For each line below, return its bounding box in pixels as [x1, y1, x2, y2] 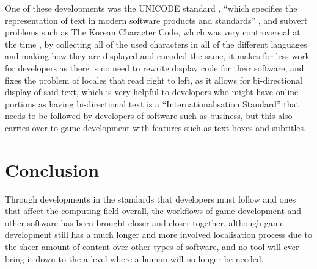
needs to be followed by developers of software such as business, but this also [5, 109, 293, 122]
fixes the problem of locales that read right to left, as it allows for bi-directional [5, 73, 303, 86]
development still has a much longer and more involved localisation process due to [5, 228, 312, 241]
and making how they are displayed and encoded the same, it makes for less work [5, 49, 310, 62]
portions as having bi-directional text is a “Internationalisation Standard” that [5, 97, 299, 110]
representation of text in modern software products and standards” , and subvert [5, 13, 308, 26]
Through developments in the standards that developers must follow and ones [5, 192, 296, 205]
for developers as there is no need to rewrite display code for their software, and [5, 61, 304, 74]
